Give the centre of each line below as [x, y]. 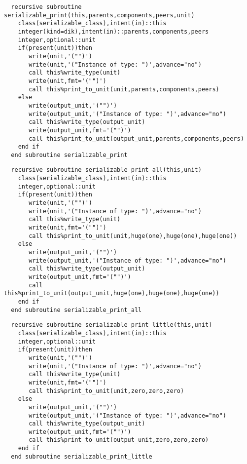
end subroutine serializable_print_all [76, 310]
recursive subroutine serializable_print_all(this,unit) [106, 170]
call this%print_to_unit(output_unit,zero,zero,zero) [119, 440]
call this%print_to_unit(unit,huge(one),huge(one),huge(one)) [133, 236]
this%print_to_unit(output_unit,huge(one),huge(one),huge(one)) [112, 293]
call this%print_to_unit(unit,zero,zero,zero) [106, 391]
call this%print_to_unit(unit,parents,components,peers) [124, 89]
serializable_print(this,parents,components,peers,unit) [99, 15]
